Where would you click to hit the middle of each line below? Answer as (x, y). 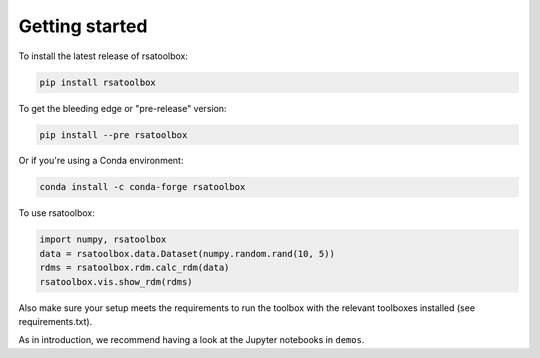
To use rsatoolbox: (56, 213)
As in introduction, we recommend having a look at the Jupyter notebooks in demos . (191, 340)
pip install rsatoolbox (98, 82)
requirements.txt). (55, 321)
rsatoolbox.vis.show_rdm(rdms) (116, 281)
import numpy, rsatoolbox (103, 239)
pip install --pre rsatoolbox (113, 134)
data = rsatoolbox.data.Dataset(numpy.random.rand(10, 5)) (187, 253)
